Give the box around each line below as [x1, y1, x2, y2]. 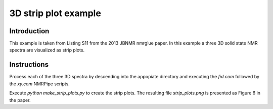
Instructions [9, 61, 49, 69]
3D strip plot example [9, 8, 101, 19]
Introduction [9, 27, 50, 35]
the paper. [9, 97, 31, 103]
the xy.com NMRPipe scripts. [9, 81, 70, 87]
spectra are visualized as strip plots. [9, 47, 85, 53]
